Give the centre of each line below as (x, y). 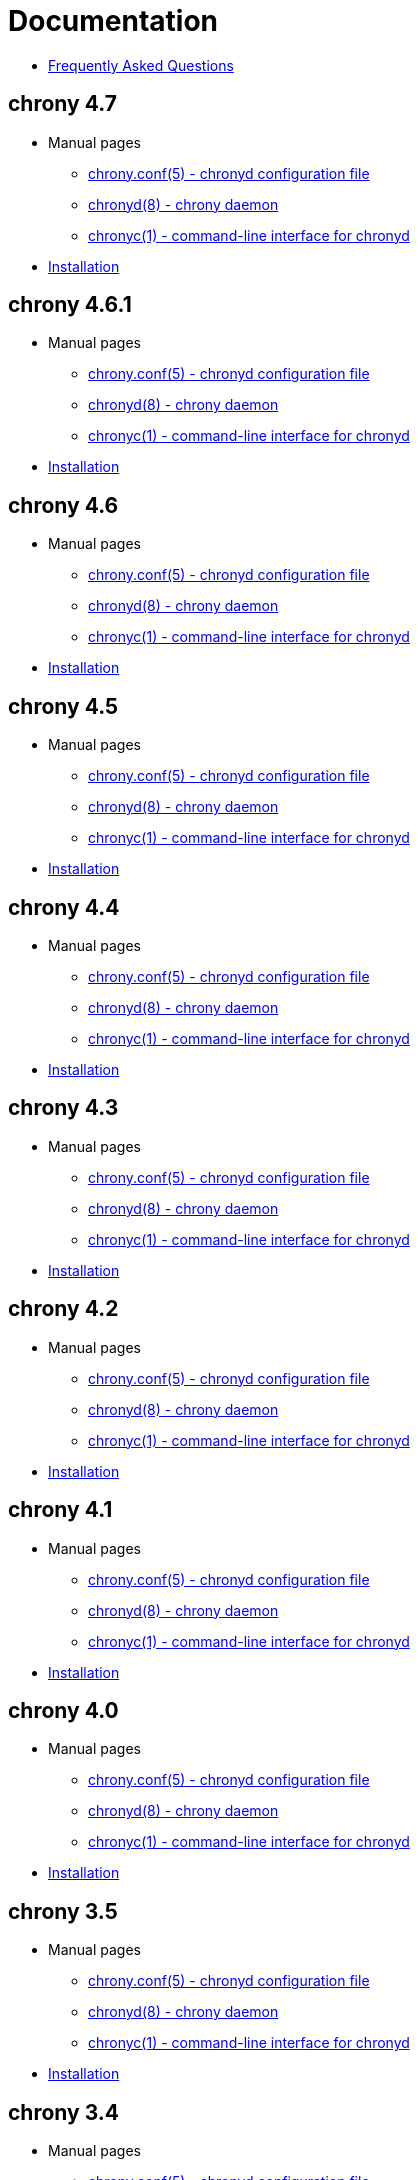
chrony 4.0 (63, 1710)
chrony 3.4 (64, 2112)
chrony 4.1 (60, 1510)
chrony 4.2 (63, 1309)
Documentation (113, 21)
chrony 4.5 (63, 706)
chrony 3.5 (63, 1911)
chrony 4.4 (64, 907)
